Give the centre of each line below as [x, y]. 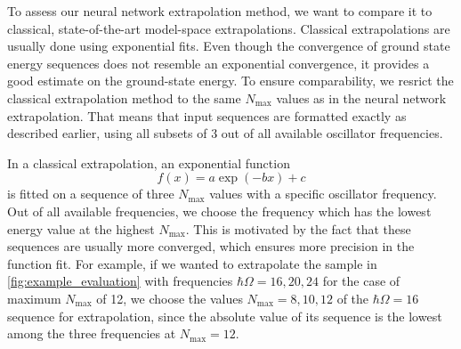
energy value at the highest [81, 228]
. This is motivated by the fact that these [298, 228]
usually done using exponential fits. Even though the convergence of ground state [229, 46]
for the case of [361, 281]
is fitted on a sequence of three [91, 194]
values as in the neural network [361, 97]
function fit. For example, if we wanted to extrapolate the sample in [192, 263]
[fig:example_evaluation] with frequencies [120, 281]
